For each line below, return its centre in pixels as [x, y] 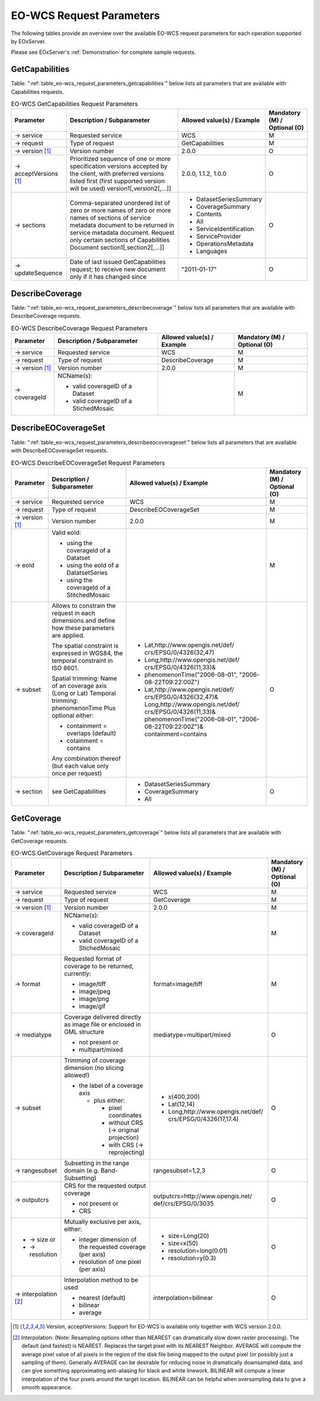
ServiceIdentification [225, 229]
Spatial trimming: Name [84, 678]
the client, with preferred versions [117, 174]
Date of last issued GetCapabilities [118, 262]
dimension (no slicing [94, 1068]
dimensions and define [83, 620]
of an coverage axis [79, 685]
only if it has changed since [108, 277]
